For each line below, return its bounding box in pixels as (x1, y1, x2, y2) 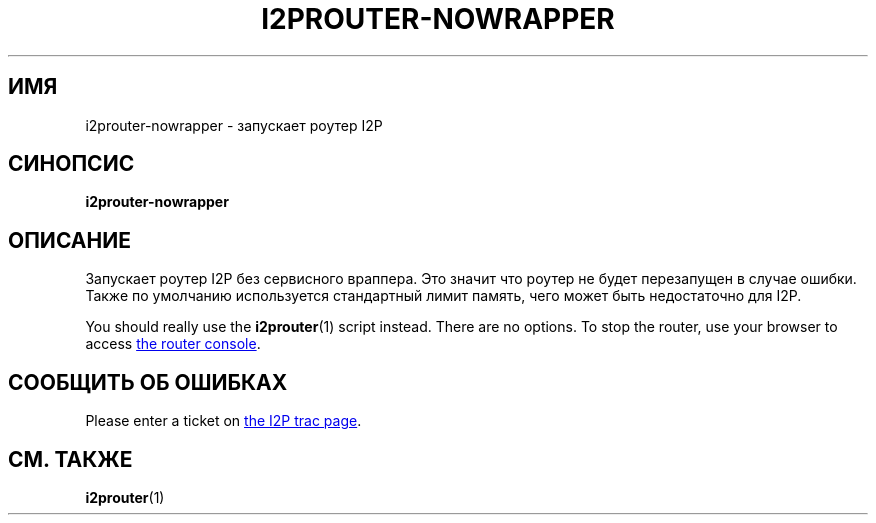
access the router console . (85, 335, 261, 353)
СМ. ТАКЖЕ (8, 446, 133, 472)
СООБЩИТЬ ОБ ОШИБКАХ (8, 369, 288, 395)
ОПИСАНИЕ (8, 227, 131, 253)
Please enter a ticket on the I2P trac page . (85, 412, 362, 430)
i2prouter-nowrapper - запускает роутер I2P (85, 116, 383, 134)
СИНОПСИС (8, 151, 135, 177)
